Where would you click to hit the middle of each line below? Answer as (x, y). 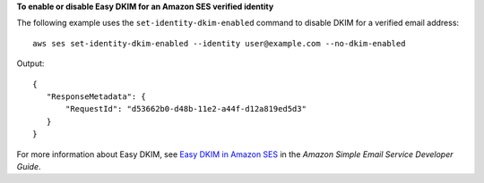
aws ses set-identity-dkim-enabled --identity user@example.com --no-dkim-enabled (219, 43)
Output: (30, 63)
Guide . (29, 166)
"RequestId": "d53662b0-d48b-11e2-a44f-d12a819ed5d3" (186, 109)
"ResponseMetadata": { (96, 96)
